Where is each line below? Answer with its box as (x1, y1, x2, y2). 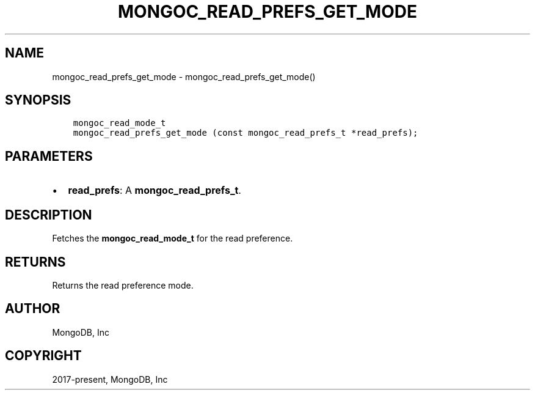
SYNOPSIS (5, 92, 71, 108)
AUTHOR (5, 301, 60, 317)
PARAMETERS (5, 148, 93, 164)
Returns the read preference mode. (52, 279, 194, 290)
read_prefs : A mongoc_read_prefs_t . (68, 184, 241, 197)
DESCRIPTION (5, 207, 92, 223)
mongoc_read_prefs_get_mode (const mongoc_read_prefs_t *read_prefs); (73, 128, 418, 138)
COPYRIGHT (5, 348, 82, 364)
